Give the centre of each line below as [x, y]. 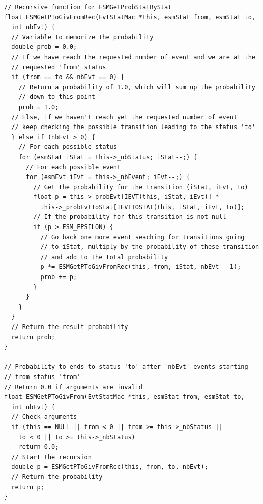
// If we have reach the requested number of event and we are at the [133, 57]
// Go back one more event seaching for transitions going [142, 237]
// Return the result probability [70, 327]
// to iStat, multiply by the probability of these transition [150, 247]
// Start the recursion [51, 457]
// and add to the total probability [104, 257]
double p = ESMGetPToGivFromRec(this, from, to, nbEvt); [110, 467]
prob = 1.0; [39, 107]
